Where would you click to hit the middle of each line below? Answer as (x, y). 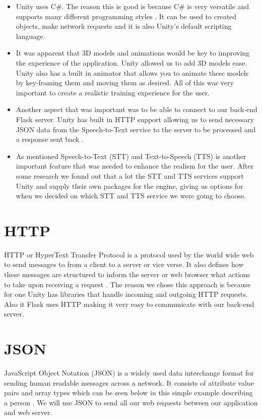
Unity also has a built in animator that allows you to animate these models (132, 72)
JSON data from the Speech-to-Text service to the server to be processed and (136, 129)
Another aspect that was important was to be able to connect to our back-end (137, 109)
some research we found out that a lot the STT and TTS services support (130, 175)
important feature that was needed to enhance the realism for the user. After (135, 166)
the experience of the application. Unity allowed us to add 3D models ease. (132, 62)
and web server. (28, 412)
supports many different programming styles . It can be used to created (126, 16)
